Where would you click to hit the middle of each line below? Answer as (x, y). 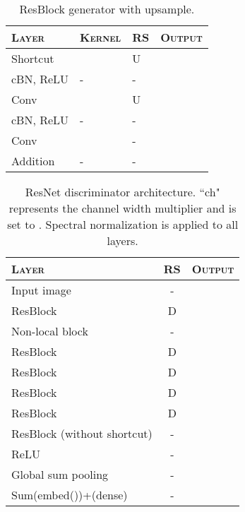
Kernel (101, 37)
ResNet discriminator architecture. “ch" (122, 192)
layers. (122, 240)
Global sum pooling (60, 474)
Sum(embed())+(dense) (70, 495)
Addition (33, 161)
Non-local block (50, 331)
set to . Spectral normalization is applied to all (123, 224)
